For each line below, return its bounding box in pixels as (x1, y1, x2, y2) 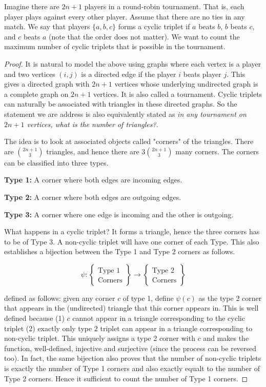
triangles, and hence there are (46, 146, 139, 156)
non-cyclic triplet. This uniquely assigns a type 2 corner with (4, 333, 195, 343)
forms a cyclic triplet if (118, 21, 190, 32)
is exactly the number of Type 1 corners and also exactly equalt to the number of (4, 363, 260, 374)
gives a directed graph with (4, 78, 90, 89)
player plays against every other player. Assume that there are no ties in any (4, 11, 245, 22)
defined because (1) (4, 313, 65, 323)
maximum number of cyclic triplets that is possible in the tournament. (4, 41, 226, 52)
